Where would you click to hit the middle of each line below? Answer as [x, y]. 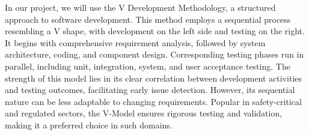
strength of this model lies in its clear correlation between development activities [154, 78]
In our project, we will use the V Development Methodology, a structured [140, 7]
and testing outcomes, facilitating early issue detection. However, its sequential [150, 90]
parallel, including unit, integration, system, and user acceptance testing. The [148, 66]
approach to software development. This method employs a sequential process [148, 19]
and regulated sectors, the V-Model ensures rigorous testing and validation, [144, 113]
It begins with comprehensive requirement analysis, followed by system [135, 42]
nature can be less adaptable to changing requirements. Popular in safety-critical [153, 101]
